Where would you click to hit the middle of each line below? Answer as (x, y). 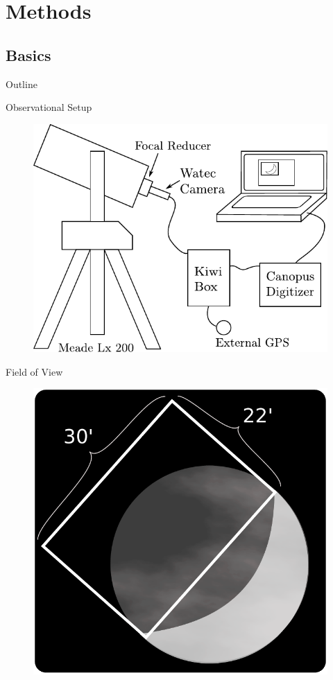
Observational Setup (49, 107)
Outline (22, 84)
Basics (28, 54)
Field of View (34, 371)
